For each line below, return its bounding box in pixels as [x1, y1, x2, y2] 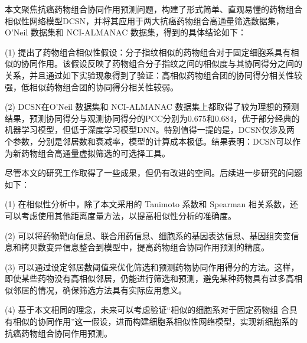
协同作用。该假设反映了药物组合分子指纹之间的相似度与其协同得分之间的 [21, 57, 302, 70]
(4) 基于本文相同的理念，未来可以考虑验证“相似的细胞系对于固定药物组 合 [5, 303, 289, 316]
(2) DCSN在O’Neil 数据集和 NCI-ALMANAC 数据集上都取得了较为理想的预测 [5, 100, 299, 113]
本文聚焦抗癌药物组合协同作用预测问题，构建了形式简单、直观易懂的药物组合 [5, 3, 302, 15]
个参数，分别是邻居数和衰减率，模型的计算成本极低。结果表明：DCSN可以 [5, 135, 293, 147]
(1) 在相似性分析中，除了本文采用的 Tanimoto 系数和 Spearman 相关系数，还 [5, 198, 299, 210]
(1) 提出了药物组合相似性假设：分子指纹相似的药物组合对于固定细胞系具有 [5, 45, 291, 58]
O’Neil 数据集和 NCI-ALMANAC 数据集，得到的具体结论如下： [5, 26, 246, 38]
